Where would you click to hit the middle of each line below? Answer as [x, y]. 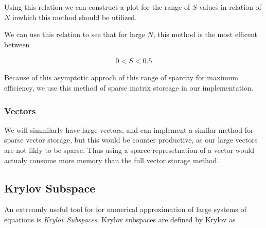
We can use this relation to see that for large [75, 34]
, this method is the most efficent [205, 34]
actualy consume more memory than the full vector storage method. [112, 160]
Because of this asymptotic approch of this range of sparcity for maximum [121, 77]
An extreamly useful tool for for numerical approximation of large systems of [125, 209]
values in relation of [230, 7]
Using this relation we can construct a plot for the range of [97, 7]
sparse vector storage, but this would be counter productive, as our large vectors [131, 140]
